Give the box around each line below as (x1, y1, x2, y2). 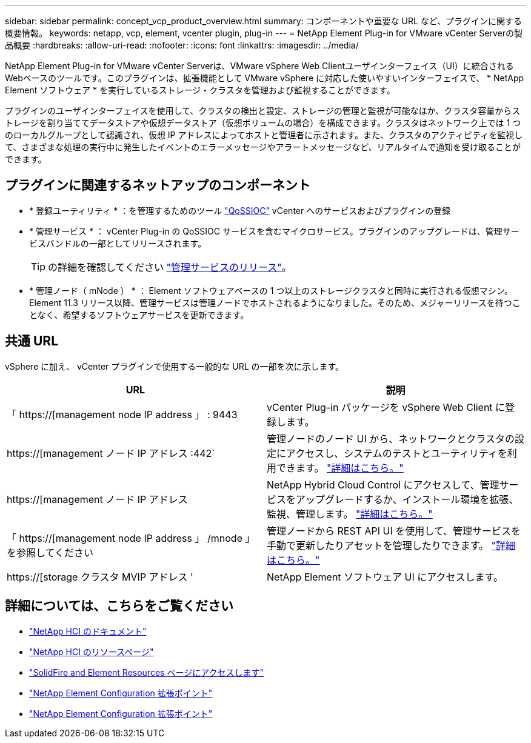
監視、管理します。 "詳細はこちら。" (267, 507, 433, 520)
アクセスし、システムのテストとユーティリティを (286, 447, 507, 459)
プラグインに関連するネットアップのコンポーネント (5, 178, 310, 193)
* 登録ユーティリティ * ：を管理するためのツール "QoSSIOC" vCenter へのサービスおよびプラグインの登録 (29, 205, 451, 216)
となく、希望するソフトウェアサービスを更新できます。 (29, 309, 249, 320)
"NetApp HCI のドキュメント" (29, 625, 147, 636)
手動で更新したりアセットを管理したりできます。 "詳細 (267, 539, 516, 551)
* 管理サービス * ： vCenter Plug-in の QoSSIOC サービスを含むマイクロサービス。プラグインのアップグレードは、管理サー (29, 225, 519, 236)
